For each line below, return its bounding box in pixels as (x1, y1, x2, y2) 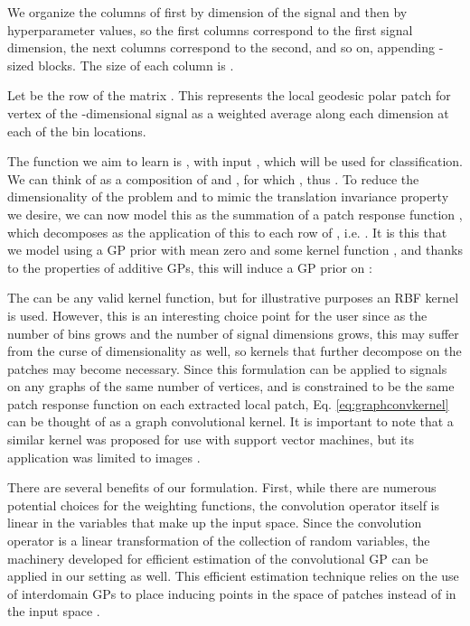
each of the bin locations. (7, 121, 146, 140)
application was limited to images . (7, 447, 201, 466)
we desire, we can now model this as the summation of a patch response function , (7, 204, 463, 223)
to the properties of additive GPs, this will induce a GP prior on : (7, 257, 372, 276)
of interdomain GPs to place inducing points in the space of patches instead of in (7, 584, 456, 603)
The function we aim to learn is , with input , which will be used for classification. (7, 152, 463, 171)
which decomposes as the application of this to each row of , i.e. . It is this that (7, 222, 447, 241)
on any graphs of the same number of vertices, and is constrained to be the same (7, 377, 455, 396)
